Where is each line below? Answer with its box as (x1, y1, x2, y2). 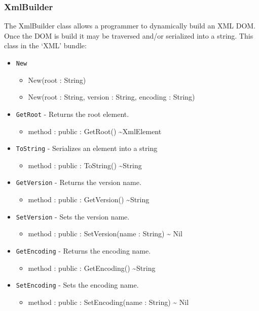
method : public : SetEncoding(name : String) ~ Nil (28, 296, 189, 307)
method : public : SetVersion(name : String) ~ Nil (28, 228, 182, 239)
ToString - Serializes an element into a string (16, 143, 158, 153)
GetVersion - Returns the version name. (16, 177, 141, 188)
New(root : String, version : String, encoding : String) (28, 91, 195, 102)
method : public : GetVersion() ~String (28, 194, 150, 204)
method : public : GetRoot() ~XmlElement (28, 126, 162, 136)
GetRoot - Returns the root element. (16, 108, 129, 119)
